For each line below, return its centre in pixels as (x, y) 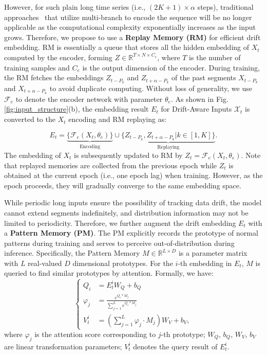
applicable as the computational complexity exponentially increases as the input (130, 27)
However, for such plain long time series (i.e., (75, 7)
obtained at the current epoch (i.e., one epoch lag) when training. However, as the (133, 175)
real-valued (45, 263)
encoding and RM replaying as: (118, 119)
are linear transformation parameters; (63, 346)
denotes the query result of (175, 346)
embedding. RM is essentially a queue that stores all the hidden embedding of (127, 47)
